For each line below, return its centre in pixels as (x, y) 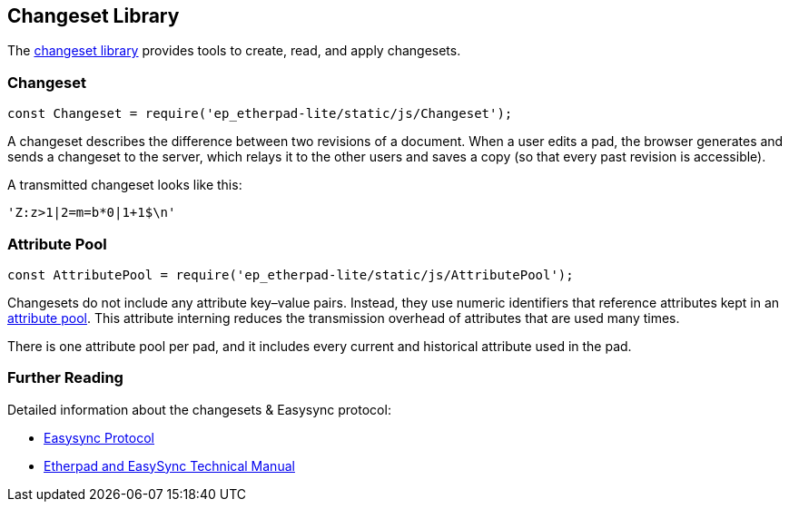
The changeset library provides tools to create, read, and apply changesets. (234, 51)
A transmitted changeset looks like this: (125, 185)
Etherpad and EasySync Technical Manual (169, 465)
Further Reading (65, 378)
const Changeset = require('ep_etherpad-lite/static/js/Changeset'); (260, 114)
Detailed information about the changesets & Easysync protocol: (199, 409)
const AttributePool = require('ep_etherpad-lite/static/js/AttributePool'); (291, 274)
